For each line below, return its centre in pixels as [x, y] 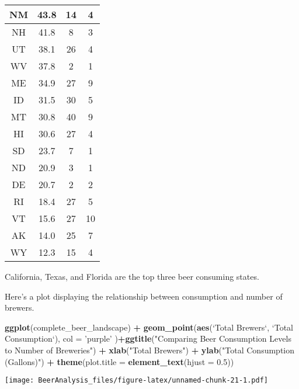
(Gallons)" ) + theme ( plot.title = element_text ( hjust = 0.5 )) [119, 361]
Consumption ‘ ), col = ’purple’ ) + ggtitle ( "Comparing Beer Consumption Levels [148, 338]
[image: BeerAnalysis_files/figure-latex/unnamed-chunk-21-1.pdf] [137, 381]
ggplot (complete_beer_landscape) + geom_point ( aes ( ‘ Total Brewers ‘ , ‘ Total [149, 327]
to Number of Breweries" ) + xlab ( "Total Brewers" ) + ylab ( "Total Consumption [150, 350]
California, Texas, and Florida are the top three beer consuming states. [132, 276]
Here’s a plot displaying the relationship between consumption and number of [144, 296]
